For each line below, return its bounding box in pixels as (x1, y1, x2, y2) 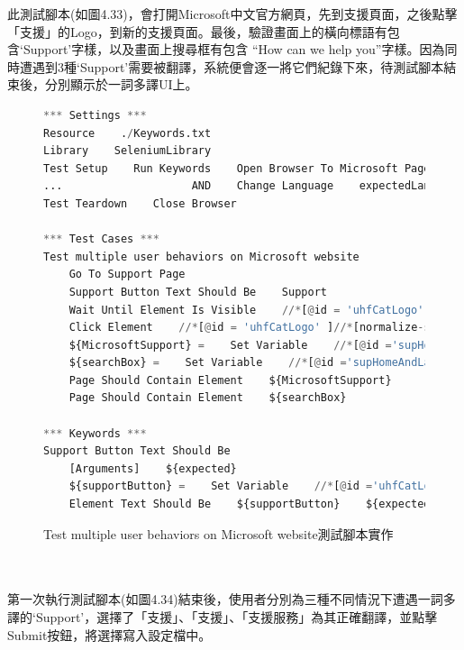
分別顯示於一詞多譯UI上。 (44, 75, 198, 94)
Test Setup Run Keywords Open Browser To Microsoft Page (43, 161, 431, 175)
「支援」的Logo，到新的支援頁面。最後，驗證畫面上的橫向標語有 (7, 22, 387, 41)
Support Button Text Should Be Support (68, 285, 327, 298)
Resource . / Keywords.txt (43, 126, 212, 140)
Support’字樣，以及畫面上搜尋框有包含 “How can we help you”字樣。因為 (23, 40, 445, 59)
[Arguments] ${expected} (68, 462, 237, 475)
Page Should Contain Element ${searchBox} (68, 391, 347, 405)
